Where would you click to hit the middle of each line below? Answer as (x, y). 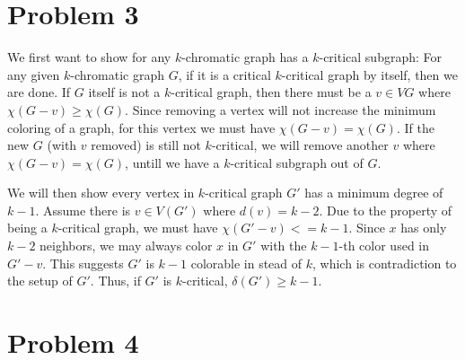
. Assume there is (83, 210)
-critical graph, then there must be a (271, 92)
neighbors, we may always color (126, 246)
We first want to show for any (89, 57)
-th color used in (384, 246)
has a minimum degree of (374, 193)
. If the (415, 127)
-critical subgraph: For (380, 57)
